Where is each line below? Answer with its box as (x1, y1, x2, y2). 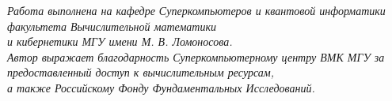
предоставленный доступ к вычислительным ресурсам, (7, 64, 275, 80)
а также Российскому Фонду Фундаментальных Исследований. (7, 79, 315, 95)
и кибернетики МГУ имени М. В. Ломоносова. (7, 33, 233, 50)
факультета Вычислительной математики (7, 17, 216, 34)
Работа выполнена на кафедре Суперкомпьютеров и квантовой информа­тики (7, 2, 386, 18)
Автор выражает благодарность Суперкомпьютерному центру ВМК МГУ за (7, 48, 385, 65)
